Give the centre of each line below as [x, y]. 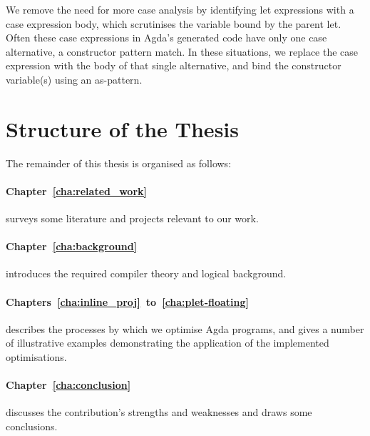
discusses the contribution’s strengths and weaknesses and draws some [159, 412]
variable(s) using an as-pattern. [74, 79]
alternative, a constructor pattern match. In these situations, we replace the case [182, 51]
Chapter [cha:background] [72, 246]
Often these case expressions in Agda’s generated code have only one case [166, 38]
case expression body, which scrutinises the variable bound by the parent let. [174, 23]
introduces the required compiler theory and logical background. [146, 273]
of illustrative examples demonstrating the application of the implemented [168, 343]
